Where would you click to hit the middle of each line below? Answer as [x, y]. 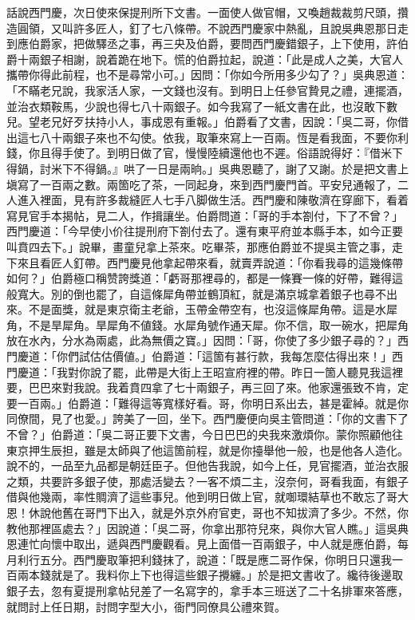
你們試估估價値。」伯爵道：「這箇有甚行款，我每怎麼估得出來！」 [224, 356]
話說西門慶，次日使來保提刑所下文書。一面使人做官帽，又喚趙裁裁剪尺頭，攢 [207, 12]
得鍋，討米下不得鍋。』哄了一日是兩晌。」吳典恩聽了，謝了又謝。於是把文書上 [207, 168]
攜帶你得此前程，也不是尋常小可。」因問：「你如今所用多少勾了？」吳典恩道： [207, 75]
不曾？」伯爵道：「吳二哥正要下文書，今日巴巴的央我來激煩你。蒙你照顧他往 [205, 434]
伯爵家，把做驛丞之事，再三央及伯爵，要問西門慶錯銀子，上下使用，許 [213, 43]
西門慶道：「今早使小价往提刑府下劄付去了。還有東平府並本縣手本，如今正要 [205, 231]
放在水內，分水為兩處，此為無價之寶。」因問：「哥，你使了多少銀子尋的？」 [202, 340]
